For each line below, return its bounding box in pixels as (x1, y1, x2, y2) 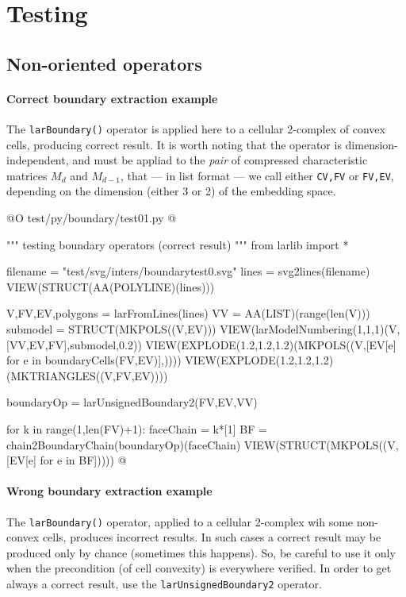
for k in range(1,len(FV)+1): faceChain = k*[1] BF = (6, 420, 267, 437)
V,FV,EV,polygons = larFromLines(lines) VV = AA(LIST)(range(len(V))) (6, 305, 370, 322)
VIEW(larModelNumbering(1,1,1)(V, (220, 321, 400, 337)
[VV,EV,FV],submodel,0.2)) (6, 336, 142, 352)
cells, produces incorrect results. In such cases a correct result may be (42, 529, 381, 545)
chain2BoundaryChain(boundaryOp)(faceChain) (6, 436, 241, 453)
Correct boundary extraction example (6, 90, 218, 106)
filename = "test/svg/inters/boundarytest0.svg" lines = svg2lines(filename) (6, 263, 370, 279)
